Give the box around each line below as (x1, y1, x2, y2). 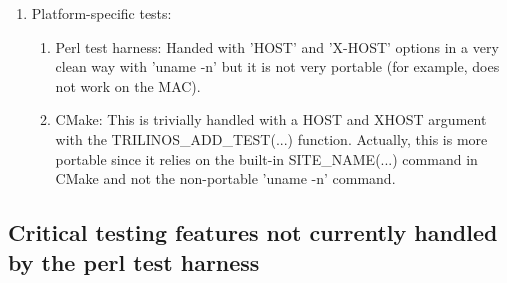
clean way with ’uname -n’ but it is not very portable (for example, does (55, 56, 500, 77)
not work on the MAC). (55, 75, 201, 96)
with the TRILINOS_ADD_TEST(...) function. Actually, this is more (55, 128, 488, 149)
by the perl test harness (8, 246, 260, 277)
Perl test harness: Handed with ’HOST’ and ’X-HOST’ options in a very (55, 36, 499, 57)
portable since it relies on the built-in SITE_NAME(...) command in (55, 148, 478, 169)
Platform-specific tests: (31, 3, 172, 23)
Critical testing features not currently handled (8, 217, 498, 248)
